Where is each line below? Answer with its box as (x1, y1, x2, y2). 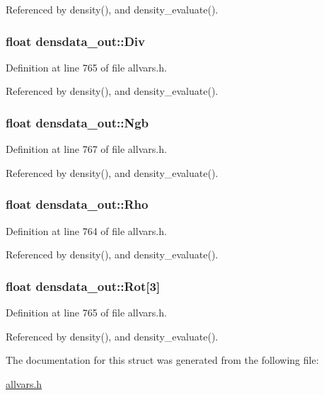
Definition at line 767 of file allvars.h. (6, 142, 167, 156)
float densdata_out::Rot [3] (6, 277, 161, 294)
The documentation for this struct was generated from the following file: (6, 353, 319, 367)
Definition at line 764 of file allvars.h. (6, 223, 167, 238)
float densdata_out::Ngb (6, 113, 149, 131)
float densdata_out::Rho (6, 195, 149, 213)
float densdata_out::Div (6, 32, 146, 50)
